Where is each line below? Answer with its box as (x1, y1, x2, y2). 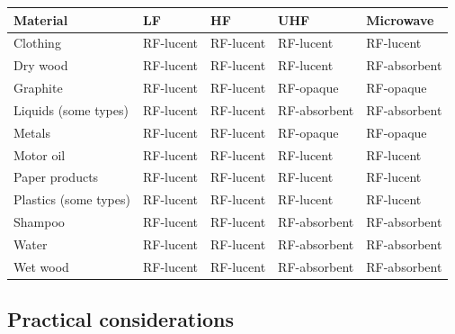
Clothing (13, 33, 61, 52)
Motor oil (13, 145, 66, 164)
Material (13, 10, 68, 29)
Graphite (13, 78, 63, 97)
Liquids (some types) (13, 100, 129, 119)
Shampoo (13, 212, 65, 231)
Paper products (13, 167, 99, 186)
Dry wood (13, 56, 68, 75)
